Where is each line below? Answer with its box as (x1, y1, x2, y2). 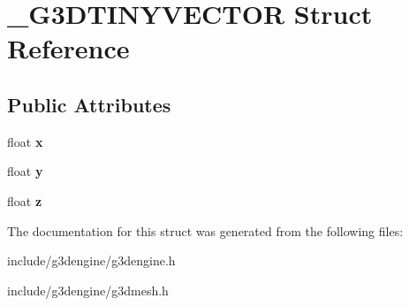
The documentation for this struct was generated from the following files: (7, 221, 404, 240)
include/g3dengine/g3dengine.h (7, 251, 176, 270)
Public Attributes (7, 90, 171, 118)
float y (7, 162, 43, 180)
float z (7, 191, 42, 210)
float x (7, 132, 43, 150)
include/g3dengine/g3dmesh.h (7, 280, 169, 299)
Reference (7, 30, 130, 66)
